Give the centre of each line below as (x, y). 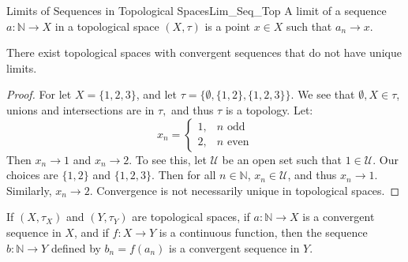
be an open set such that (282, 159)
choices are (32, 175)
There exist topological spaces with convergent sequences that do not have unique (204, 52)
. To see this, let (168, 159)
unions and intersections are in (80, 109)
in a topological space (107, 26)
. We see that (323, 94)
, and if (91, 232)
